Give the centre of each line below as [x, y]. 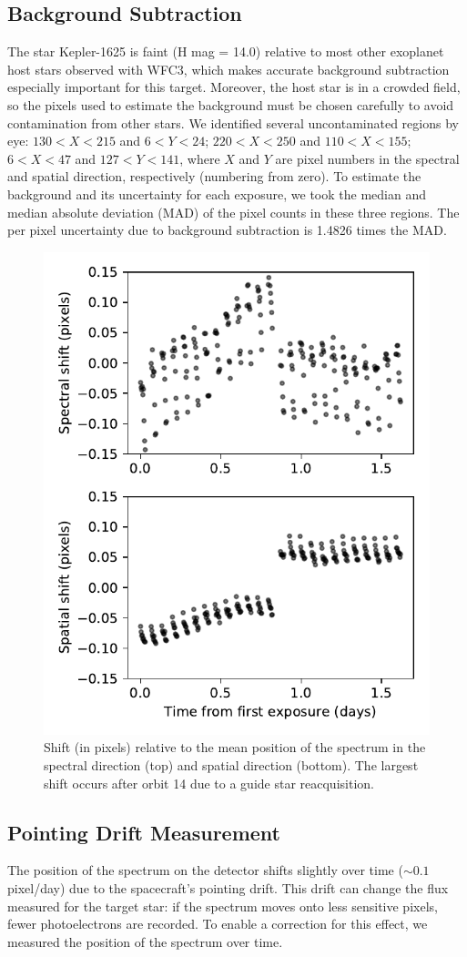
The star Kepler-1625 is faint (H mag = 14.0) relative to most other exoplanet [226, 51]
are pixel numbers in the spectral [367, 158]
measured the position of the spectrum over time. [145, 941]
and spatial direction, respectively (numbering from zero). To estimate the [214, 176]
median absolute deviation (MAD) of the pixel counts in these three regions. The [233, 212]
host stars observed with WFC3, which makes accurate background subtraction [228, 69]
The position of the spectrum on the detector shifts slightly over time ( [205, 870]
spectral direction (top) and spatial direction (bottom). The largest [231, 764]
